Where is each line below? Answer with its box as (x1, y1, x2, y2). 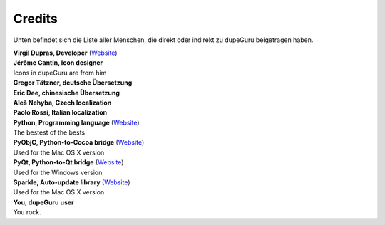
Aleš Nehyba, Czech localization (13, 98, 112, 107)
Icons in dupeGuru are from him (13, 68, 107, 77)
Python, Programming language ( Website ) (13, 118, 140, 127)
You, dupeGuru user (13, 198, 74, 206)
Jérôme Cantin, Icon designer (13, 58, 103, 67)
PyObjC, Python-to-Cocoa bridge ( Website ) (13, 138, 145, 147)
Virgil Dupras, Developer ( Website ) (13, 48, 118, 57)
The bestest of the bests (13, 128, 86, 137)
